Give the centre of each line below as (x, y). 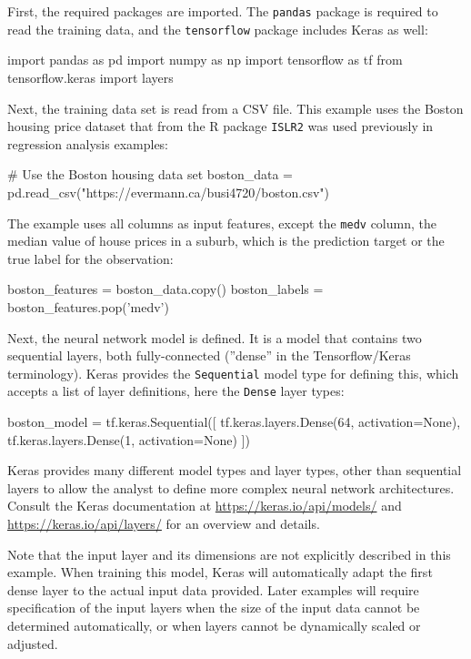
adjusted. (33, 643)
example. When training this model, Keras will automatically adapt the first (220, 572)
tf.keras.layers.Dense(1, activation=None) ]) (129, 439)
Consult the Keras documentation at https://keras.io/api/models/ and (205, 506)
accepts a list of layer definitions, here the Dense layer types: (176, 391)
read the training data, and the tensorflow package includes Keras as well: (218, 29)
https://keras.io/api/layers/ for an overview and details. (164, 524)
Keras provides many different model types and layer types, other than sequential (235, 470)
